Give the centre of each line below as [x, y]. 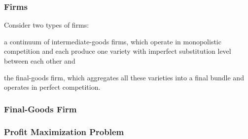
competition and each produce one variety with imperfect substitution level [118, 51]
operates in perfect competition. [52, 87]
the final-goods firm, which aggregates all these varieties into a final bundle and [124, 77]
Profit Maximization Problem [64, 131]
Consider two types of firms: [47, 25]
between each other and [40, 61]
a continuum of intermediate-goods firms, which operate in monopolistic [113, 41]
